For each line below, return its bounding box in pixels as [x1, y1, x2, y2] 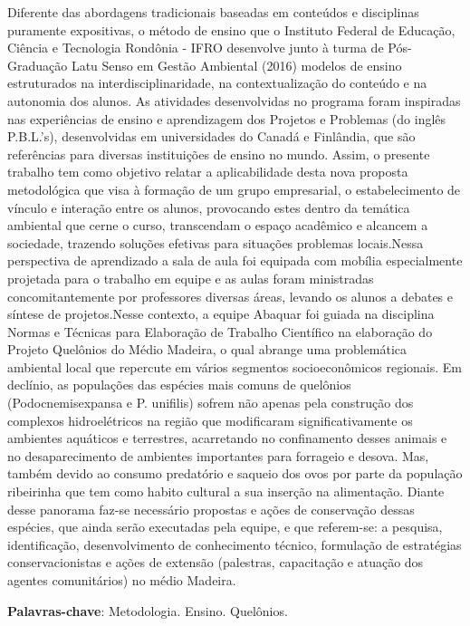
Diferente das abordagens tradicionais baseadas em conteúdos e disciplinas [7, 3, 419, 21]
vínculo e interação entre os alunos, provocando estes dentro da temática [7, 197, 410, 217]
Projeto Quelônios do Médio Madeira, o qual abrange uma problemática [7, 340, 408, 359]
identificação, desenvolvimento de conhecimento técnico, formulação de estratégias [7, 535, 462, 554]
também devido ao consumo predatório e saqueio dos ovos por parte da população [7, 464, 463, 483]
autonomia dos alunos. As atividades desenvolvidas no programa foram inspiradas [7, 91, 461, 110]
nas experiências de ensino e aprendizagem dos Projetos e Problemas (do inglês [7, 109, 446, 128]
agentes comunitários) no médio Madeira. [7, 571, 236, 589]
